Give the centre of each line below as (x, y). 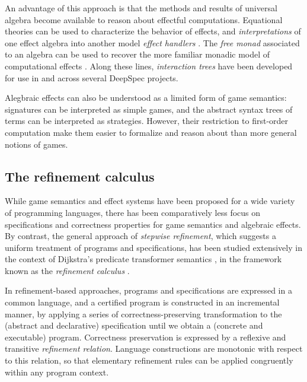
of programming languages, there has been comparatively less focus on (133, 212)
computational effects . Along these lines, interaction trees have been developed (149, 66)
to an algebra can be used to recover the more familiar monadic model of (137, 54)
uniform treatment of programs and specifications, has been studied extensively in (153, 247)
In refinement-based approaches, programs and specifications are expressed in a (148, 290)
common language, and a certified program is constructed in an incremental (142, 302)
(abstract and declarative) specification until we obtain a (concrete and (134, 325)
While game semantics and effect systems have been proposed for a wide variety (150, 201)
